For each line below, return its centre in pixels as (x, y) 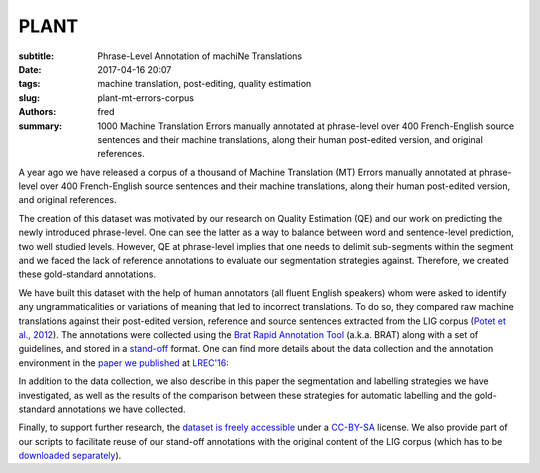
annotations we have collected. (121, 409)
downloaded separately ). (70, 456)
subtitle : (36, 56)
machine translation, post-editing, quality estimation (204, 84)
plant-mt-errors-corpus (146, 97)
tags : (29, 84)
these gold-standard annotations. (87, 274)
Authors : (37, 112)
